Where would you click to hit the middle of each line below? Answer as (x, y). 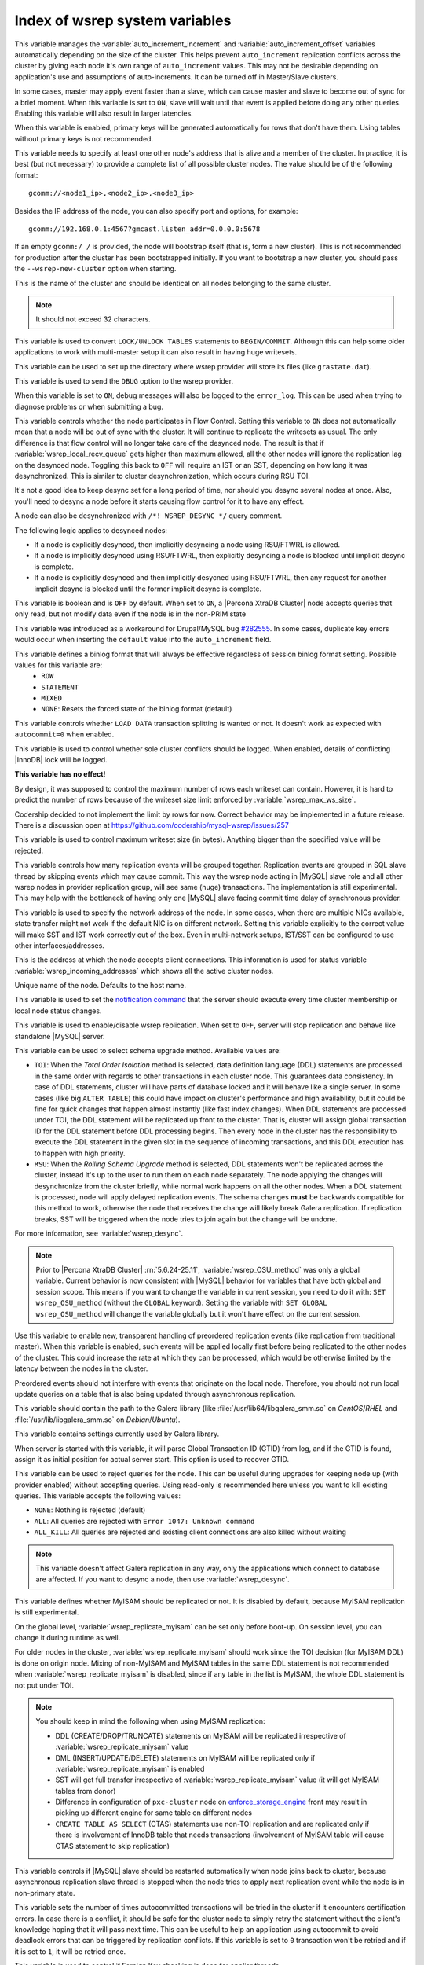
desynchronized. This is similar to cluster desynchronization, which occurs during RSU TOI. (162, 476)
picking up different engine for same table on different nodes (154, 1813)
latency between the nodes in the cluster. (81, 1368)
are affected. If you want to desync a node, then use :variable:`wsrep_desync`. (163, 1579)
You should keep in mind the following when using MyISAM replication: (151, 1721)
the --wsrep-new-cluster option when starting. (95, 269)
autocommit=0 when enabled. (64, 734)
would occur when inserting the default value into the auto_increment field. (143, 640)
